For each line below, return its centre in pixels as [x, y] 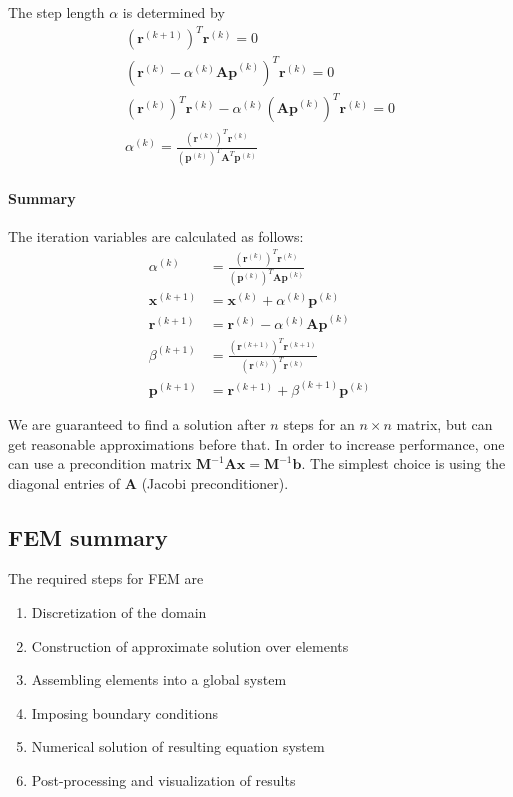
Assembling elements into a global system [159, 679]
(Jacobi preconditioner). [215, 482]
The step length [56, 12]
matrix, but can [444, 423]
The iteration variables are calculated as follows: [156, 235]
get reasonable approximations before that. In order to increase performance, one [256, 443]
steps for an [319, 423]
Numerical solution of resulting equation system [178, 746]
